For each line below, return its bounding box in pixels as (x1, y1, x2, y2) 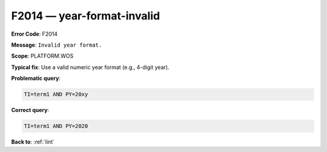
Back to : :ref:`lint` (11, 138, 54, 145)
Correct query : (11, 107, 50, 114)
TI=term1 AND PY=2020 (24, 123, 88, 130)
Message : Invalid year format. (11, 41, 102, 48)
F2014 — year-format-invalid (11, 9, 160, 22)
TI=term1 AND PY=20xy (24, 91, 88, 98)
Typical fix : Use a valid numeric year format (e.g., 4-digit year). (11, 64, 170, 71)
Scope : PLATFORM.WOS (11, 52, 74, 60)
